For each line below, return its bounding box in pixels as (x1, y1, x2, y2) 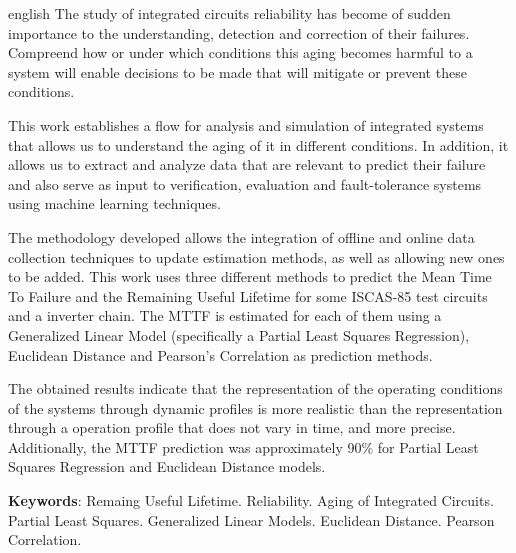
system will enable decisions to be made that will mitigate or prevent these (8, 61, 467, 82)
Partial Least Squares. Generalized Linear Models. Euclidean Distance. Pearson (8, 509, 495, 530)
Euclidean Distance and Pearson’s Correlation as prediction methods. (8, 344, 433, 365)
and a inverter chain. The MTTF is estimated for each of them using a (8, 305, 442, 326)
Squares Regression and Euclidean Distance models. (8, 456, 326, 477)
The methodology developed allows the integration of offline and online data (8, 226, 475, 247)
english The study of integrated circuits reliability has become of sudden (8, 3, 451, 23)
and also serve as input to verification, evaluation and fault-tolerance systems (8, 173, 482, 194)
